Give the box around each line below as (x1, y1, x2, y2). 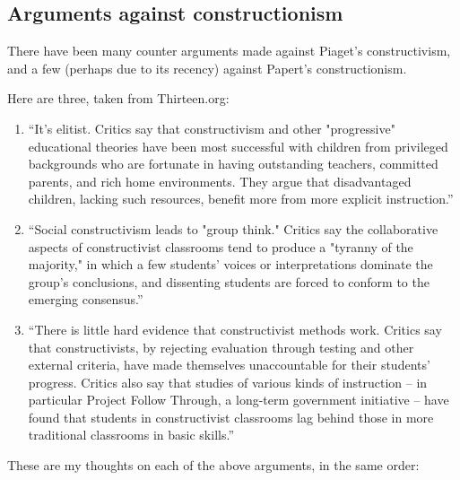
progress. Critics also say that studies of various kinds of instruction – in (28, 372, 428, 391)
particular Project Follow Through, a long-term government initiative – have (28, 390, 449, 409)
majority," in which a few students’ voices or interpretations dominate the (28, 255, 433, 274)
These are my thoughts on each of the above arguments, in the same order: (7, 456, 420, 475)
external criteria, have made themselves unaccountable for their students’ (28, 355, 430, 374)
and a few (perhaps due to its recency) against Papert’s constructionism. (7, 58, 407, 77)
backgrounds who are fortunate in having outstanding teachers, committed (28, 154, 438, 173)
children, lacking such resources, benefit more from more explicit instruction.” (28, 189, 454, 208)
